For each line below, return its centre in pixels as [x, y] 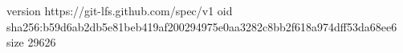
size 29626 [31, 42]
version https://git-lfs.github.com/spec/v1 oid [120, 10]
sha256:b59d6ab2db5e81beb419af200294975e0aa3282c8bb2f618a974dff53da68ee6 [202, 26]
